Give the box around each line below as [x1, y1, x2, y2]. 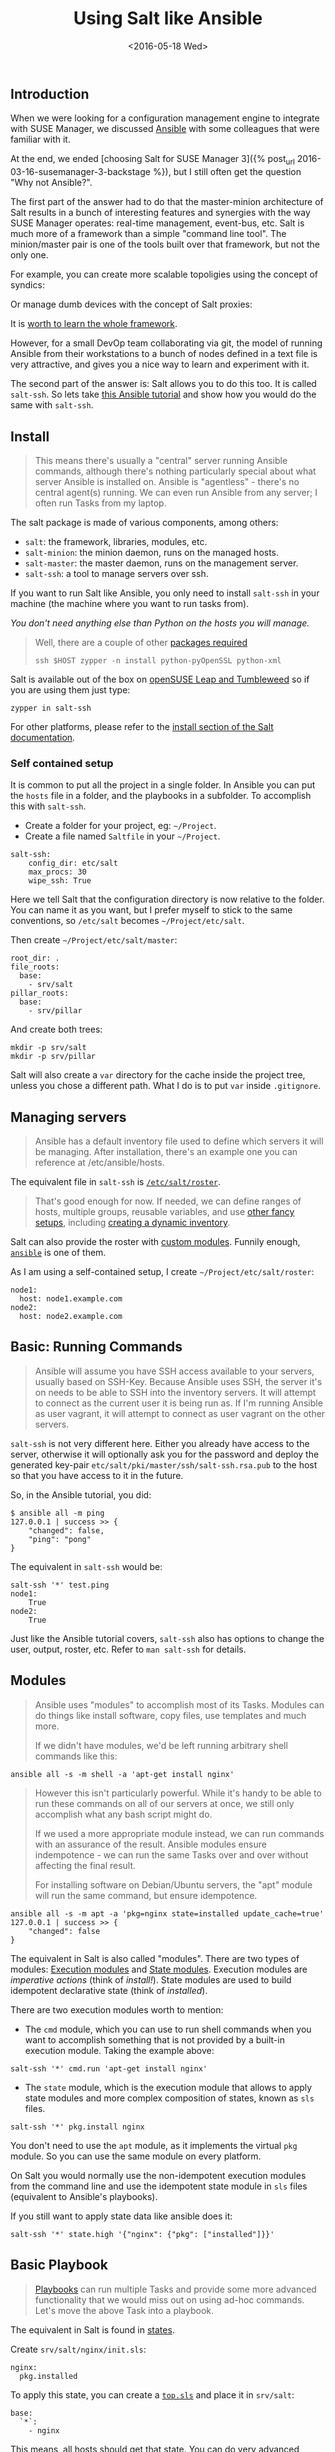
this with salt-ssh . [10, 800, 87, 812]
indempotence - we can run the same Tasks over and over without [34, 1848, 309, 1861]
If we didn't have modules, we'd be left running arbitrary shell [34, 1739, 288, 1751]
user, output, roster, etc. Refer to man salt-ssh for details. [10, 1643, 247, 1655]
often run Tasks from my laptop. [34, 497, 167, 509]
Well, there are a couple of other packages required [34, 636, 248, 648]
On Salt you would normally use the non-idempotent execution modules [10, 2169, 307, 2181]
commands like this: [34, 1750, 118, 1762]
